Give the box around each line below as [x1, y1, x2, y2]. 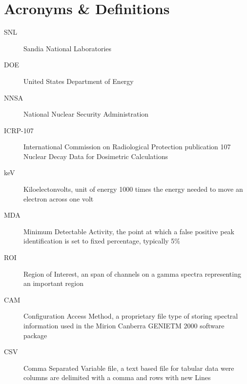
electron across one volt [23, 193, 94, 203]
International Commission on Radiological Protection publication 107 [23, 141, 231, 152]
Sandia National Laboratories [23, 43, 112, 53]
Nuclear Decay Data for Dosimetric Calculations [23, 151, 168, 161]
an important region [23, 278, 83, 288]
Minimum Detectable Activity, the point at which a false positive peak [23, 226, 235, 236]
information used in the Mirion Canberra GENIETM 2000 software [23, 321, 225, 330]
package [23, 330, 47, 340]
